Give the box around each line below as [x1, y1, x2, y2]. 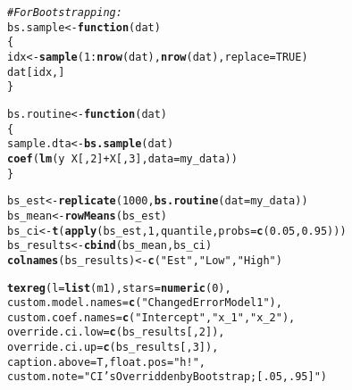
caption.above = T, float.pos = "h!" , [7, 355, 205, 369]
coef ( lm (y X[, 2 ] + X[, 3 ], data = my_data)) [7, 152, 238, 165]
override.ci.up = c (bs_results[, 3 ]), [7, 341, 219, 354]
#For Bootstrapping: [7, 6, 122, 19]
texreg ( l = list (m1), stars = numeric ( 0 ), [7, 281, 231, 295]
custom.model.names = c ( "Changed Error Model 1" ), [7, 296, 282, 310]
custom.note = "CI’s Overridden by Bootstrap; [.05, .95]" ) [7, 370, 327, 384]
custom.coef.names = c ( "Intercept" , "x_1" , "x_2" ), [7, 311, 296, 324]
